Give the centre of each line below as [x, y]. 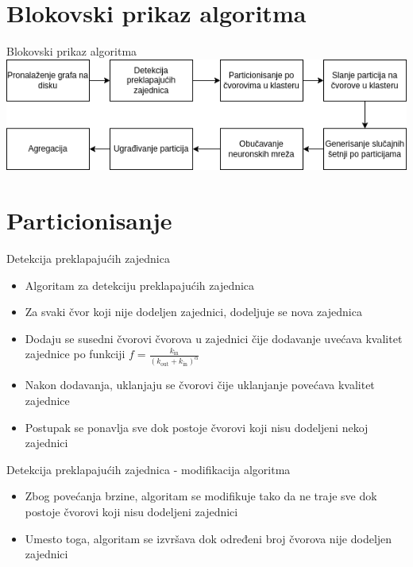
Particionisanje [89, 220]
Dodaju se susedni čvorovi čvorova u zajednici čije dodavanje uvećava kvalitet [214, 338]
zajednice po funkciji [75, 354]
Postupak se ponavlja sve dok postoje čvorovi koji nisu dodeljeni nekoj [197, 427]
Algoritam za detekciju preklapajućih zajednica [140, 285]
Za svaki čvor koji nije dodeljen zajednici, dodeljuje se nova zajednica [193, 312]
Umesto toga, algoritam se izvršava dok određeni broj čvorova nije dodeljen [208, 538]
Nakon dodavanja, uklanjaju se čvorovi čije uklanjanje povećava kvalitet [200, 385]
